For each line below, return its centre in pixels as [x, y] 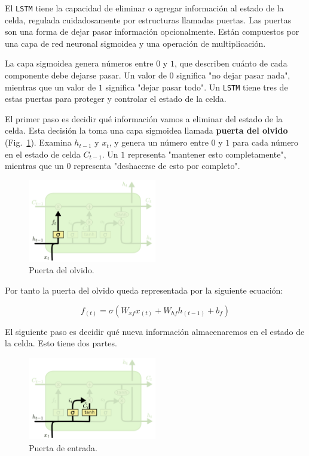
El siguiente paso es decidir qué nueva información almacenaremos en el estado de [155, 331]
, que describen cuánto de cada [231, 63]
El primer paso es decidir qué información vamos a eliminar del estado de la [144, 118]
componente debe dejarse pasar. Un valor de [86, 75]
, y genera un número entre [159, 142]
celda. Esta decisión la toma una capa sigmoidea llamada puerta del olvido [146, 130]
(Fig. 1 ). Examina [38, 142]
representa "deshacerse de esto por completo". [157, 166]
